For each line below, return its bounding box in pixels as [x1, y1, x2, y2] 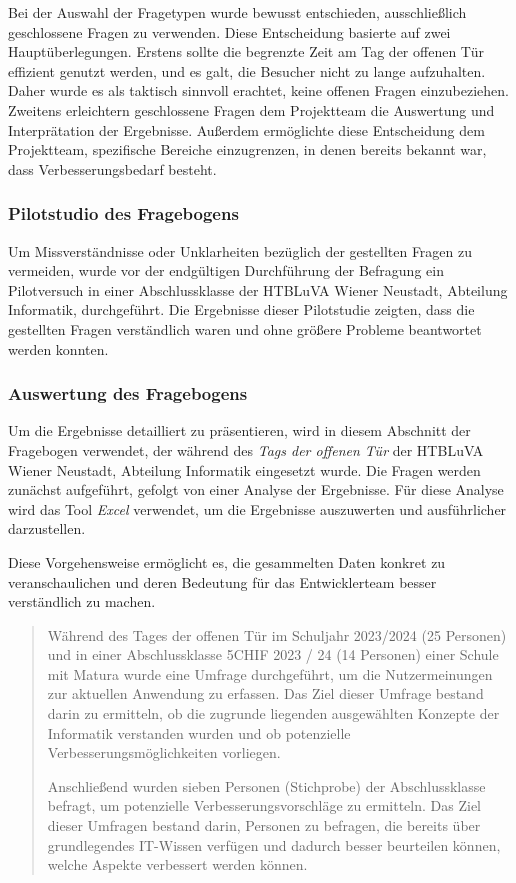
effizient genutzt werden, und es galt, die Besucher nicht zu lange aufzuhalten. [8, 60, 486, 81]
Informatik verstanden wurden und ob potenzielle [47, 722, 351, 743]
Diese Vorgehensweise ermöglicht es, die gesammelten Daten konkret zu [8, 551, 446, 572]
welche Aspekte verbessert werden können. [47, 854, 308, 875]
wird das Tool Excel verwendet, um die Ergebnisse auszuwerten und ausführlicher [8, 498, 507, 519]
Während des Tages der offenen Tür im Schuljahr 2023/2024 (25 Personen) [47, 624, 507, 645]
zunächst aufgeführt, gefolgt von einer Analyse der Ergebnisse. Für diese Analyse [8, 479, 504, 500]
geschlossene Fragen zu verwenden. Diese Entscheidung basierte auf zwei [8, 21, 451, 42]
